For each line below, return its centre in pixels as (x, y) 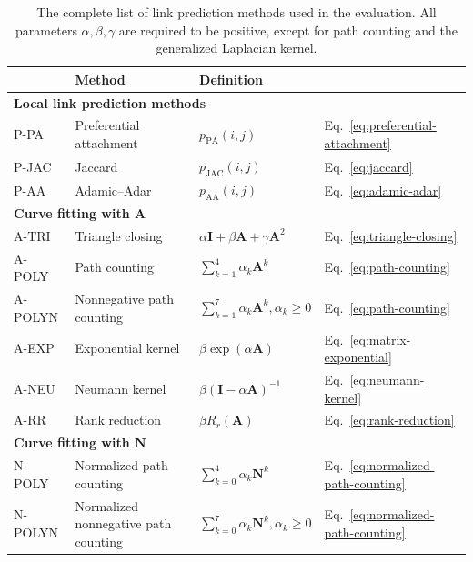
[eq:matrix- (380, 339)
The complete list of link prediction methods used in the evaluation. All (236, 12)
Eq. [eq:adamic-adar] (383, 190)
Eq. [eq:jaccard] (368, 166)
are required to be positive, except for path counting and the (288, 30)
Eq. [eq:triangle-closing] (391, 235)
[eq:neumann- (387, 379)
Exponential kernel (127, 348)
